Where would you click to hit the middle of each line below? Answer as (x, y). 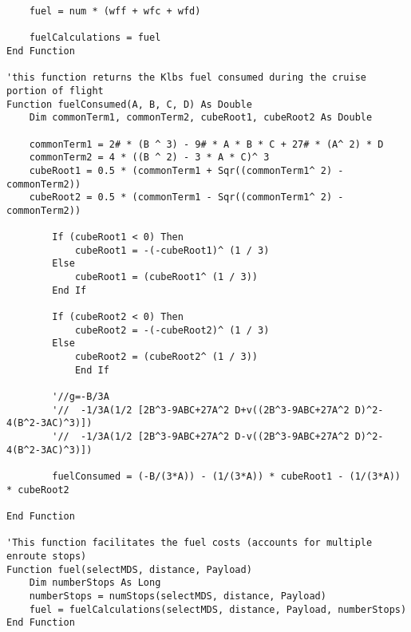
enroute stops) (47, 556)
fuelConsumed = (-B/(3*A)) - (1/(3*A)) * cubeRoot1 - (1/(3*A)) (226, 476)
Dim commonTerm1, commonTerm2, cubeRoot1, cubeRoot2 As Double (201, 118)
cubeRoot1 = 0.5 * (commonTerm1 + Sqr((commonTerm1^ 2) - (186, 170)
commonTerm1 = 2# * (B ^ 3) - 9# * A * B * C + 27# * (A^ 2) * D (206, 144)
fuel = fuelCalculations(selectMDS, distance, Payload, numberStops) (218, 609)
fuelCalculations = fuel (95, 38)
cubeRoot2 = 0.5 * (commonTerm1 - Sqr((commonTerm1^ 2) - (186, 197)
